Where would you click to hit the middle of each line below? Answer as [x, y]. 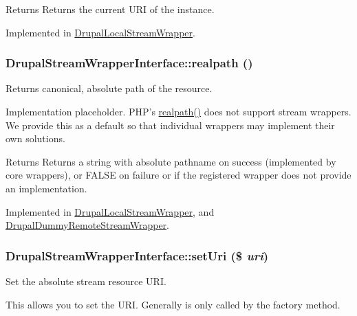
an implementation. [46, 188]
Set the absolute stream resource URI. [86, 281]
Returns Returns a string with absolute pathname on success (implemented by [171, 161]
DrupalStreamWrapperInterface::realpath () [129, 63]
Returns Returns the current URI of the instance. [110, 9]
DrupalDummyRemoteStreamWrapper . [88, 225]
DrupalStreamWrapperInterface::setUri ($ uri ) [137, 255]
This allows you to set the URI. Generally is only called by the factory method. [173, 304]
